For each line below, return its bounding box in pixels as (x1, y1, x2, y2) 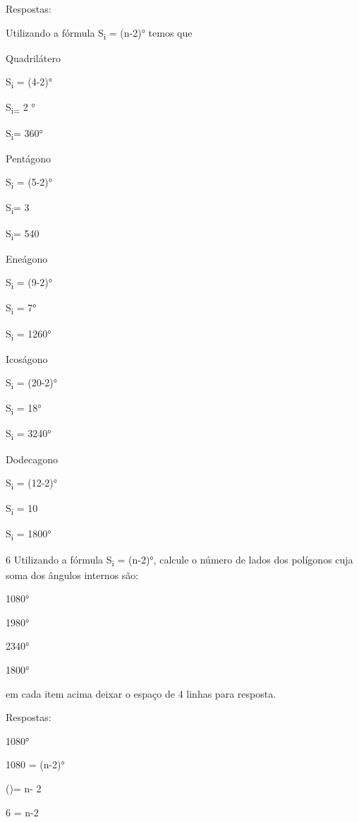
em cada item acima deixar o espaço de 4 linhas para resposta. (6, 686, 276, 701)
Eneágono (6, 251, 48, 266)
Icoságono (6, 351, 48, 366)
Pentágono (6, 150, 51, 165)
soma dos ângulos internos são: (6, 567, 139, 582)
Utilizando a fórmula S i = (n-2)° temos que (6, 25, 193, 42)
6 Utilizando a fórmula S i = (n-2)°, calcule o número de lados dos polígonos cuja (6, 552, 353, 568)
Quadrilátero (6, 50, 61, 65)
